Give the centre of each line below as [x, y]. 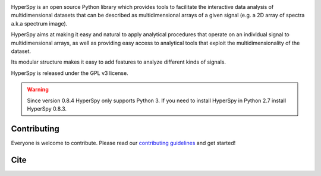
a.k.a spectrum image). [39, 23]
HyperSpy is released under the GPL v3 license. [70, 73]
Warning [38, 90]
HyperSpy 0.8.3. [47, 109]
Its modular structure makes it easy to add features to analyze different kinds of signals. [118, 62]
